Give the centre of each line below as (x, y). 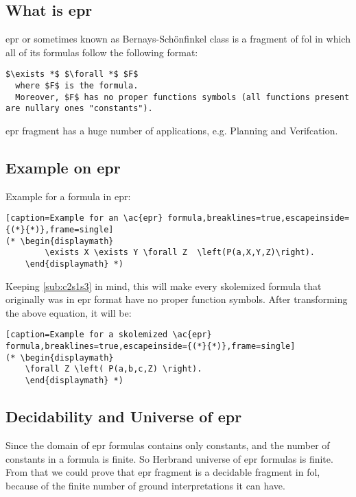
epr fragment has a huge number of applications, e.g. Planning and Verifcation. (172, 131)
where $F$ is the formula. (77, 86)
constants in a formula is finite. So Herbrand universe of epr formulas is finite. (169, 458)
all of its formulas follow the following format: (102, 52)
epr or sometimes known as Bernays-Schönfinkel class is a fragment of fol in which (178, 39)
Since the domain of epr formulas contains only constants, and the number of (168, 445)
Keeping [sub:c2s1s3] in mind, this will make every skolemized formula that (164, 286)
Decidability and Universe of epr (124, 416)
